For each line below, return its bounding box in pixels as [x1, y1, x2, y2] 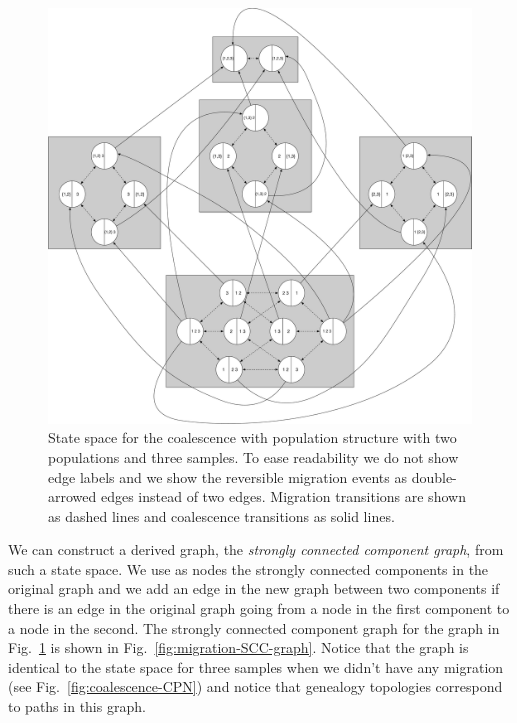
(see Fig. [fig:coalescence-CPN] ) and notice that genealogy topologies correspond [8, 676, 503, 697]
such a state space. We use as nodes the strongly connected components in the [8, 558, 489, 579]
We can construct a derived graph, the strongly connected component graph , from [8, 539, 504, 560]
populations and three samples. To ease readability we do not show [48, 446, 459, 467]
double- [411, 466, 457, 487]
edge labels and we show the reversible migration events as [48, 466, 408, 487]
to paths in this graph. [8, 696, 146, 717]
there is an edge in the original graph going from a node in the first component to [8, 598, 510, 619]
